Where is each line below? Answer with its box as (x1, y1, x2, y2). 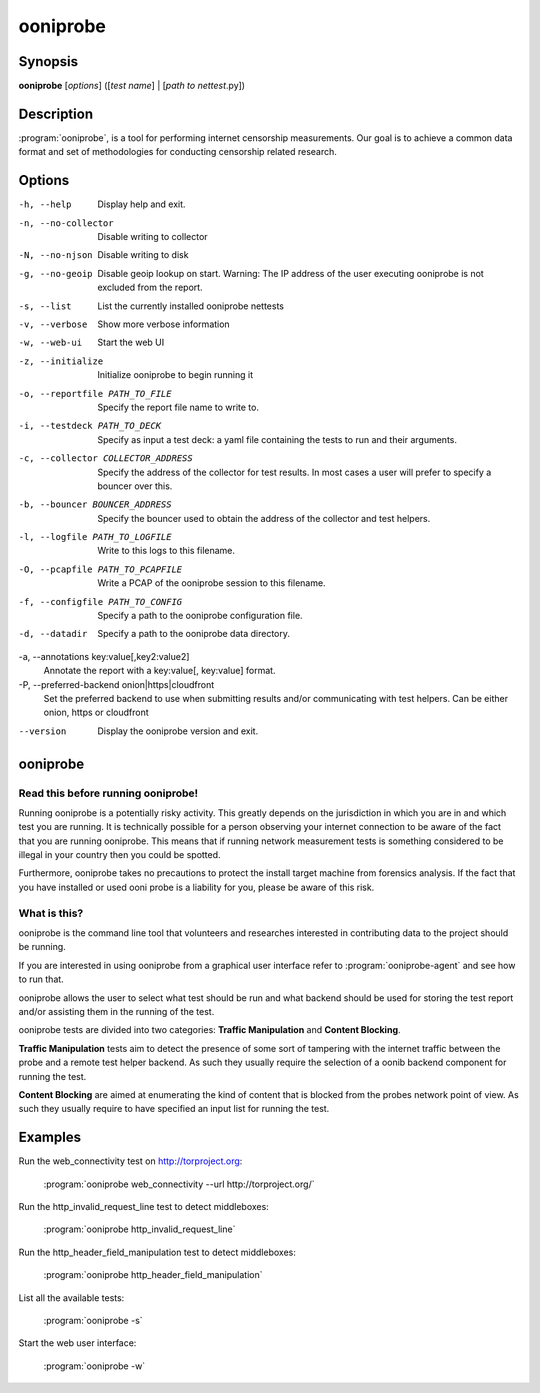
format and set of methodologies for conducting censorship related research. (18, 146, 337, 158)
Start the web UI (97, 336, 165, 349)
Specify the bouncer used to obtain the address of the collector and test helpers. (97, 512, 431, 524)
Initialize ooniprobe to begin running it (97, 369, 254, 381)
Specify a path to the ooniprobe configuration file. (97, 610, 304, 622)
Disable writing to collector (97, 231, 209, 243)
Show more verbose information (97, 318, 230, 330)
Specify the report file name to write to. (97, 401, 260, 413)
